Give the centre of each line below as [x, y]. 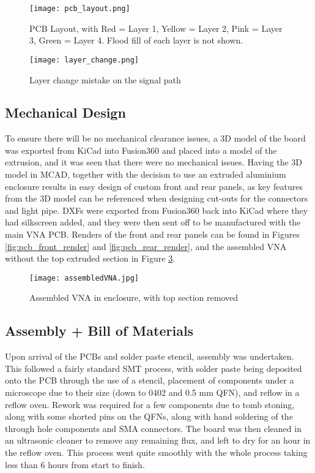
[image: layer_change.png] [84, 60]
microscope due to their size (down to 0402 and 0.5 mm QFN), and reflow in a [152, 392]
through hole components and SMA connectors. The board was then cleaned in [153, 428]
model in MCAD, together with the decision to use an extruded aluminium [146, 174]
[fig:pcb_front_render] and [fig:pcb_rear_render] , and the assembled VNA [146, 246]
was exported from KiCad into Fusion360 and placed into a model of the [141, 150]
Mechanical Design [65, 112]
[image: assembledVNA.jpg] [84, 278]
